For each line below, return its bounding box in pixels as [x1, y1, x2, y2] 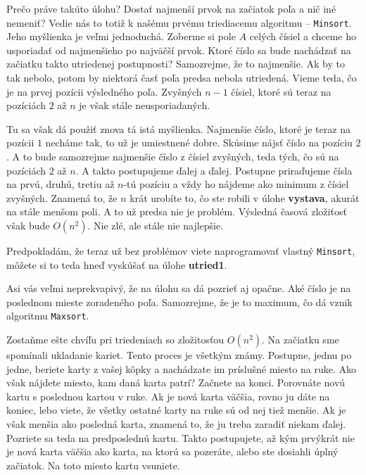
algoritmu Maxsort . [6, 308, 89, 323]
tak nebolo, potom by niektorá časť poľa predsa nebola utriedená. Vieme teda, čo [6, 70, 357, 85]
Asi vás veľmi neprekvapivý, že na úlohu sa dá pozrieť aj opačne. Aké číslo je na [6, 281, 351, 296]
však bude [6, 217, 50, 232]
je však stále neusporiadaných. [79, 98, 210, 113]
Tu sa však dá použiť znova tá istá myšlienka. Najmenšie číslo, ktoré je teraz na [6, 121, 351, 136]
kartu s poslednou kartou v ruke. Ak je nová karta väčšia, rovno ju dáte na [6, 388, 330, 403]
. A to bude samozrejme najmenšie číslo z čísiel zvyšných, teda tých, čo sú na [6, 149, 339, 163]
